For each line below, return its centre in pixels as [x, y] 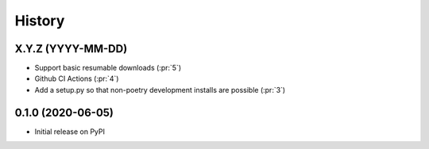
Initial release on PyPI [70, 132]
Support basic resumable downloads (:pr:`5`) [108, 68]
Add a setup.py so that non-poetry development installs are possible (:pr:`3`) [160, 90]
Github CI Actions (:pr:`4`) [77, 78]
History [40, 21]
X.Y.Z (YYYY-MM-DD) [71, 49]
